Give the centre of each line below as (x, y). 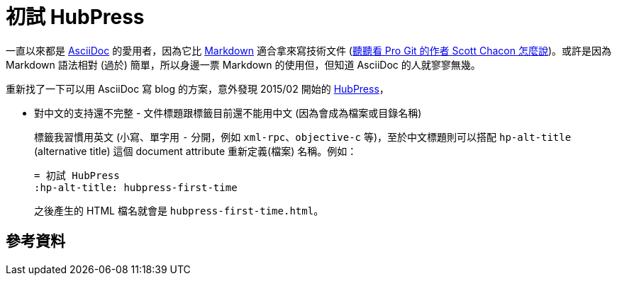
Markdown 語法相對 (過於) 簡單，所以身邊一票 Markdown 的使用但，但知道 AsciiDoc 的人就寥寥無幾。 (243, 64)
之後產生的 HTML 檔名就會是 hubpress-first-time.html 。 (179, 210)
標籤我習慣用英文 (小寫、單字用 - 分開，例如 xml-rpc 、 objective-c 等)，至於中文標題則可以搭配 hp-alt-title (303, 137)
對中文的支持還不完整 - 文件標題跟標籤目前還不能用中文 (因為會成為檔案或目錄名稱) (228, 113)
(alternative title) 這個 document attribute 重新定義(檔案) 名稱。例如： (196, 151)
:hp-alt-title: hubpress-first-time (136, 187)
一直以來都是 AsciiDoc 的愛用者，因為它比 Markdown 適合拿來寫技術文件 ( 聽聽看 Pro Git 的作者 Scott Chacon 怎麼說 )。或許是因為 (309, 50)
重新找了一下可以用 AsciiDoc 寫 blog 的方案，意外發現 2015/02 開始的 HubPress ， (198, 88)
